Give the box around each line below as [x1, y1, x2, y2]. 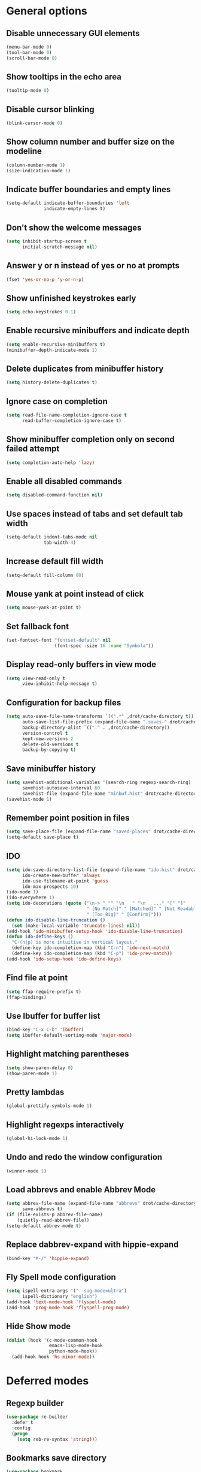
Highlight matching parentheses [6, 1049, 130, 1059]
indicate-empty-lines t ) [44, 206, 106, 212]
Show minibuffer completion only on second [6, 434, 175, 445]
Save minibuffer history [6, 764, 96, 774]
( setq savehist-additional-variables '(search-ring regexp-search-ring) [6, 779, 191, 786]
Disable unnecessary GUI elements [6, 28, 140, 38]
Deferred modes [6, 1374, 89, 1388]
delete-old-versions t [22, 741, 79, 747]
